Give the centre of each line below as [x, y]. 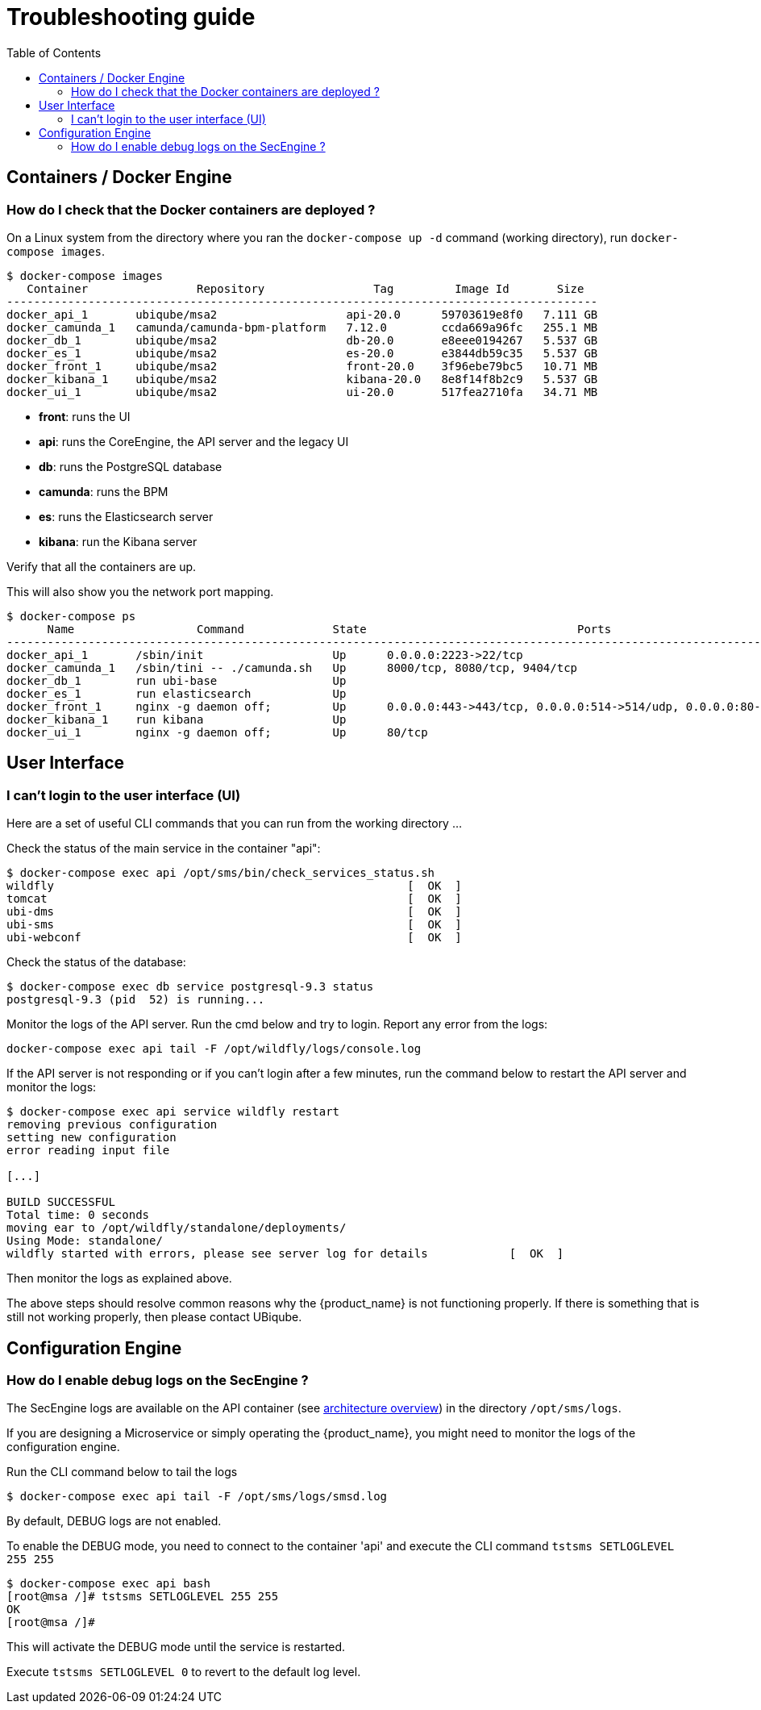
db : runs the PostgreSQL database [131, 466]
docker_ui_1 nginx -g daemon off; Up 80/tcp [217, 732]
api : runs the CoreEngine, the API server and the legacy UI [194, 441]
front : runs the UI [85, 416]
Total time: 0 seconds [78, 1215]
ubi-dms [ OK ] [234, 912]
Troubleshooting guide [131, 17]
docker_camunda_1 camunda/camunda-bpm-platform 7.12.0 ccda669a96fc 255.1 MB [302, 327]
